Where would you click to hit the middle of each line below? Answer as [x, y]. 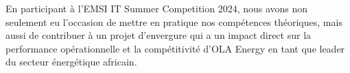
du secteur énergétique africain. [71, 62]
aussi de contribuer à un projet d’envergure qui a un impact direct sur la [159, 35]
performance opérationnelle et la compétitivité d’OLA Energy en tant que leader [175, 48]
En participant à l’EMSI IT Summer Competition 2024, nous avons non [157, 8]
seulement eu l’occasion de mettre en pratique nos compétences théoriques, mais [174, 21]
